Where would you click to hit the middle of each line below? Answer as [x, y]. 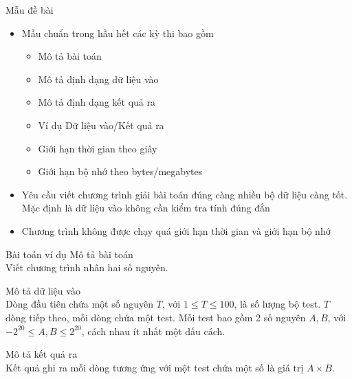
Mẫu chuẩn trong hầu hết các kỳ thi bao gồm [118, 33]
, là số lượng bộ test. [277, 304]
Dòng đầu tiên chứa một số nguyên [79, 304]
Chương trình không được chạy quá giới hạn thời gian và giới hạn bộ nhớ [176, 230]
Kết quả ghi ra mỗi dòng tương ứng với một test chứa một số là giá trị [155, 367]
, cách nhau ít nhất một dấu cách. [153, 331]
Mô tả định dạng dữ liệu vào [98, 79]
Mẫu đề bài [30, 10]
